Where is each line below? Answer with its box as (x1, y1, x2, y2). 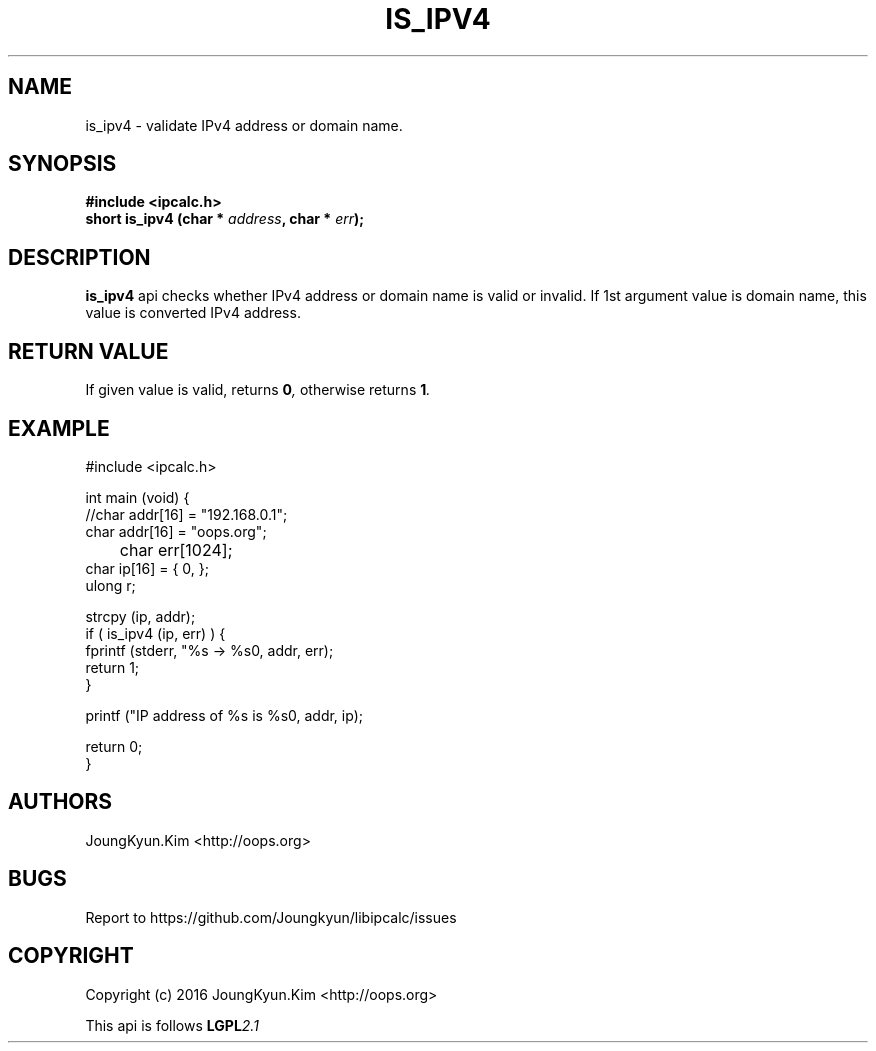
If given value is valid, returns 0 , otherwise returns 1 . (85, 381, 431, 399)
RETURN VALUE (8, 338, 169, 364)
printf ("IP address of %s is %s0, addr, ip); (85, 706, 363, 724)
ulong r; (85, 576, 136, 594)
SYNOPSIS (8, 151, 117, 177)
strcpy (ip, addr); (85, 607, 196, 625)
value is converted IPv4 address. (85, 304, 301, 322)
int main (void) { (85, 488, 190, 506)
